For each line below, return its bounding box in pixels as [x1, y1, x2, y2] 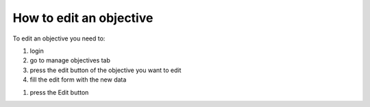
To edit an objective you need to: [12, 34, 106, 43]
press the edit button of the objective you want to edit [29, 66, 182, 74]
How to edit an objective [12, 10, 153, 25]
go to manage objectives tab [29, 56, 111, 64]
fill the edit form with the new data [29, 75, 127, 84]
